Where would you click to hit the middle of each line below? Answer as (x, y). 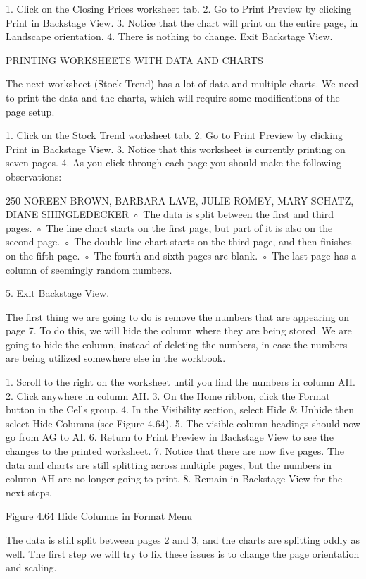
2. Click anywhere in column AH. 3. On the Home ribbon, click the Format (168, 395)
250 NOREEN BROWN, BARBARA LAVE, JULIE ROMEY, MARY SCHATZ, (180, 200)
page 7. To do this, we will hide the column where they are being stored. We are (179, 330)
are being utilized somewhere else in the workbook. (116, 358)
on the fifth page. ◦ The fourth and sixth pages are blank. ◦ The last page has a (181, 255)
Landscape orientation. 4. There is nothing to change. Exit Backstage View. (169, 36)
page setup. (30, 111)
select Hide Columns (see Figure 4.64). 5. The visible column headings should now (183, 423)
